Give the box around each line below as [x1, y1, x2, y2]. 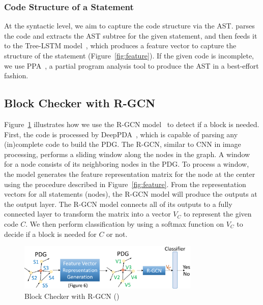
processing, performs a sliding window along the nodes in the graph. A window [4, 148, 250, 159]
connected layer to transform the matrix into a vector [4, 208, 171, 219]
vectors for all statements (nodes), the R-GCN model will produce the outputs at [4, 189, 257, 199]
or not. [106, 228, 128, 239]
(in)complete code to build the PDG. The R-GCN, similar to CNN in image [4, 139, 241, 149]
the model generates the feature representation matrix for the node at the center [4, 168, 255, 179]
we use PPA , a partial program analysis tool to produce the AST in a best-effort [4, 60, 259, 71]
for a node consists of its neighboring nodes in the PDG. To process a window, [4, 159, 249, 169]
